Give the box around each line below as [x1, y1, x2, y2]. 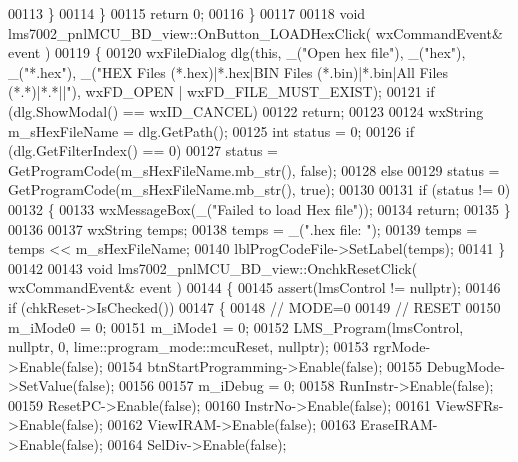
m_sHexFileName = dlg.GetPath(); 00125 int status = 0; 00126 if [8, 120, 414, 141]
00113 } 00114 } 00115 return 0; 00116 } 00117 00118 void [8, 3, 366, 23]
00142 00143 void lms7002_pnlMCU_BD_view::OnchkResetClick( [8, 257, 418, 278]
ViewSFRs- [435, 394, 504, 415]
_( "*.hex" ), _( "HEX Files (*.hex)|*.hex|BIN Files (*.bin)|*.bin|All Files [8, 61, 449, 82]
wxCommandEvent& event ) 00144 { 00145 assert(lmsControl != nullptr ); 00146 [8, 277, 501, 298]
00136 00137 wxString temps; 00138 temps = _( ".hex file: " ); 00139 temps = [8, 218, 478, 239]
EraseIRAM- [360, 414, 438, 435]
